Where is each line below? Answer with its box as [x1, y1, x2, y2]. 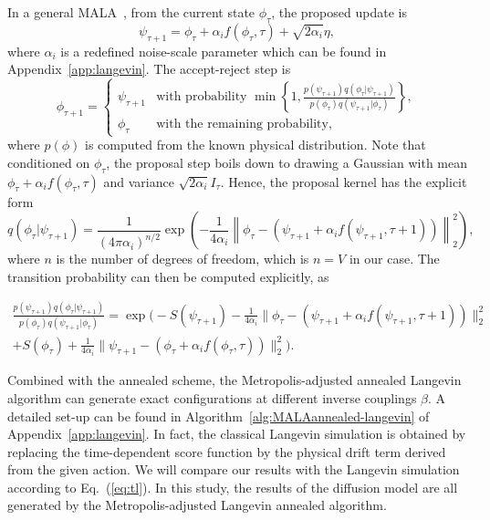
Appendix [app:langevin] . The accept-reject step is [7, 59, 291, 78]
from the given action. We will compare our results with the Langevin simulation [7, 460, 460, 479]
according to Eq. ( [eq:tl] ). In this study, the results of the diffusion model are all [7, 477, 458, 496]
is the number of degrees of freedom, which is [56, 249, 309, 268]
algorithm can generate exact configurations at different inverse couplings [7, 388, 417, 407]
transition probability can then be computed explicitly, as [7, 266, 329, 286]
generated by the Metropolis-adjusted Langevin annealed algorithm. [7, 495, 387, 515]
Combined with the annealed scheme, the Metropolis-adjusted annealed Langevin [7, 370, 462, 390]
